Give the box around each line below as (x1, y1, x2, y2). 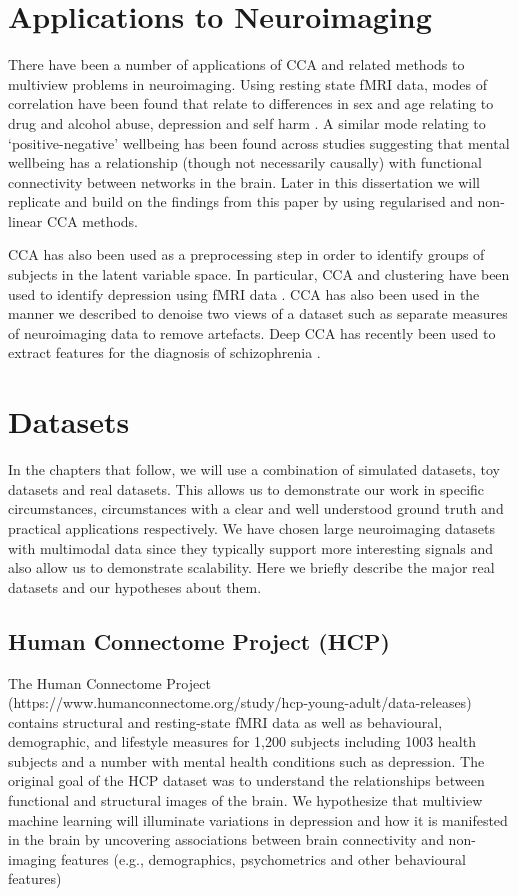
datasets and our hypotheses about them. (8, 576, 262, 597)
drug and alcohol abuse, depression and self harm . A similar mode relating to (8, 112, 486, 133)
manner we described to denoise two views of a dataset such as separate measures (8, 303, 508, 324)
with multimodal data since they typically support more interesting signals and (8, 537, 494, 558)
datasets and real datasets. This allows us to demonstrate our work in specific (8, 478, 485, 499)
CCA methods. (46, 210, 139, 231)
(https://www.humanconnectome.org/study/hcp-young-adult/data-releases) (8, 692, 472, 713)
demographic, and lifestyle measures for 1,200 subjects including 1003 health (8, 731, 476, 752)
